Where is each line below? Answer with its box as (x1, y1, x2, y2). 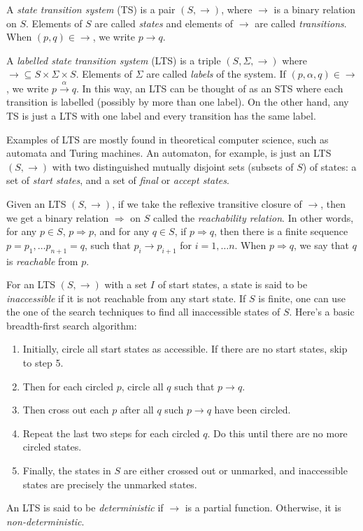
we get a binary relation (6, 210, 109, 225)
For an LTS (6, 277, 56, 292)
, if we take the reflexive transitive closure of (112, 196, 302, 211)
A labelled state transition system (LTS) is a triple (6, 52, 221, 67)
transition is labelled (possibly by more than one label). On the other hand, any (6, 94, 349, 109)
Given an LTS (6, 196, 66, 211)
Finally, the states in (22, 463, 111, 478)
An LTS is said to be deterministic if (6, 500, 164, 515)
